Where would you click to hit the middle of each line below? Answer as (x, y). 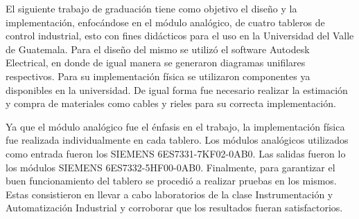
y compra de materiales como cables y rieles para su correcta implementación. (171, 103)
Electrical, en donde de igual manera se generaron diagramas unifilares (156, 63)
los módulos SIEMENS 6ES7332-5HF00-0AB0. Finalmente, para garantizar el (170, 167)
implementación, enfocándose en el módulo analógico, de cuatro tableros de (165, 22)
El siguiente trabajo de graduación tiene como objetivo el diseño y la (151, 8)
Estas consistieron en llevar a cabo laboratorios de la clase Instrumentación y (169, 194)
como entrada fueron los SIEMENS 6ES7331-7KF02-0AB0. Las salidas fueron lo (176, 153)
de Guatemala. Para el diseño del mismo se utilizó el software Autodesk (158, 49)
